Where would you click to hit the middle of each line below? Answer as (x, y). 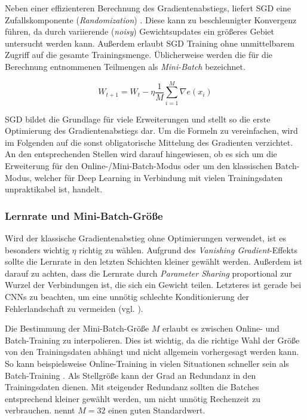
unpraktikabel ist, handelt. (54, 189)
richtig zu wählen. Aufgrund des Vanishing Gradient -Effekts (188, 249)
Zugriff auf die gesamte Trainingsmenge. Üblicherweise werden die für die (139, 55)
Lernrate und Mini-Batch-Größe (84, 215)
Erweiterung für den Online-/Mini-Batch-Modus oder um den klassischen (139, 166)
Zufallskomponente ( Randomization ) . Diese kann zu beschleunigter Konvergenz (151, 19)
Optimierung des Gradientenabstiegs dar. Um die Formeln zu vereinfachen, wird (151, 131)
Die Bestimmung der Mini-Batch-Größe (77, 328)
